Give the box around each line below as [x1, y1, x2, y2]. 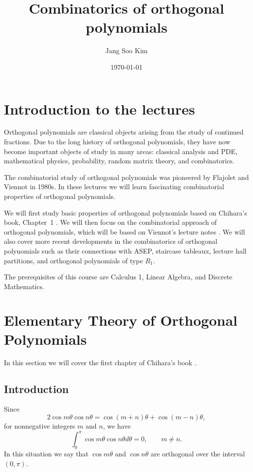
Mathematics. [4, 281, 44, 291]
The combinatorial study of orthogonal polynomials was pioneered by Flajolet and [4, 172, 249, 182]
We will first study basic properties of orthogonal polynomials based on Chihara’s [4, 207, 247, 217]
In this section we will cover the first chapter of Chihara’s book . [4, 357, 197, 367]
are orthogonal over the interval [150, 448, 245, 458]
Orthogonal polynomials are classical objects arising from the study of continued [4, 127, 244, 137]
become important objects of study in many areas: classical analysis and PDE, [4, 146, 237, 156]
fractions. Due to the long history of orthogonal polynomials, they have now [4, 137, 231, 147]
